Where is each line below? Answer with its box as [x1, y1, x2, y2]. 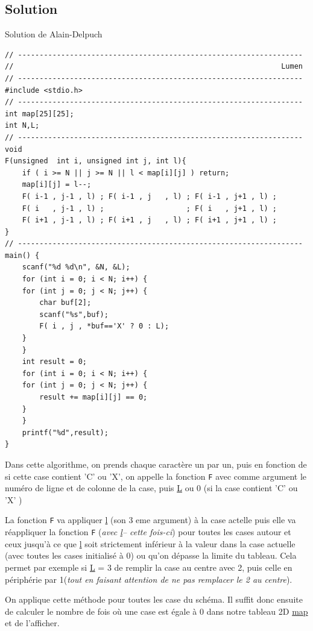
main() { [5, 251, 40, 260]
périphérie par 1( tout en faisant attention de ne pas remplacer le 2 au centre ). [5, 573, 292, 585]
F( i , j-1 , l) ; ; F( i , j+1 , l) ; [22, 204, 277, 213]
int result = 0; [22, 357, 87, 366]
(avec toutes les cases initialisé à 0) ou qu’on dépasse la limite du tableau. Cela [5, 549, 297, 562]
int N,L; [5, 121, 40, 130]
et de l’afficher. [5, 617, 60, 629]
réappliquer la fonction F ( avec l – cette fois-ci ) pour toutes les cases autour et [5, 526, 291, 538]
